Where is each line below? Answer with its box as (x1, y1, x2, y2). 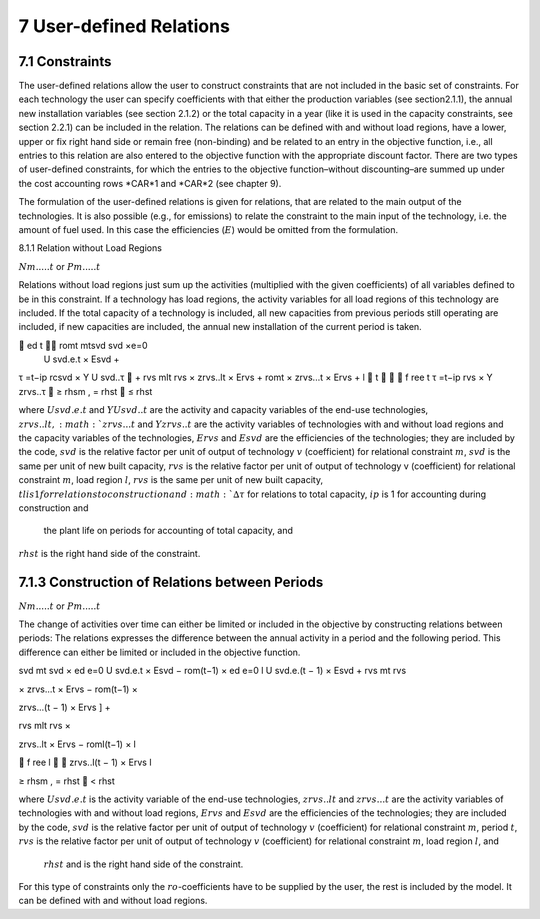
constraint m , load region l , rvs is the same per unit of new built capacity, (18, 474, 324, 486)
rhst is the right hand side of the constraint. (18, 547, 201, 559)
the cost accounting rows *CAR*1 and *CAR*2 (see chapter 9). (18, 177, 282, 189)
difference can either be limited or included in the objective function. (18, 646, 301, 658)
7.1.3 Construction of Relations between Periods (18, 573, 324, 590)
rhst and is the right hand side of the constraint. (43, 858, 244, 870)
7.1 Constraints (18, 53, 112, 70)
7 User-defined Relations (18, 15, 230, 37)
